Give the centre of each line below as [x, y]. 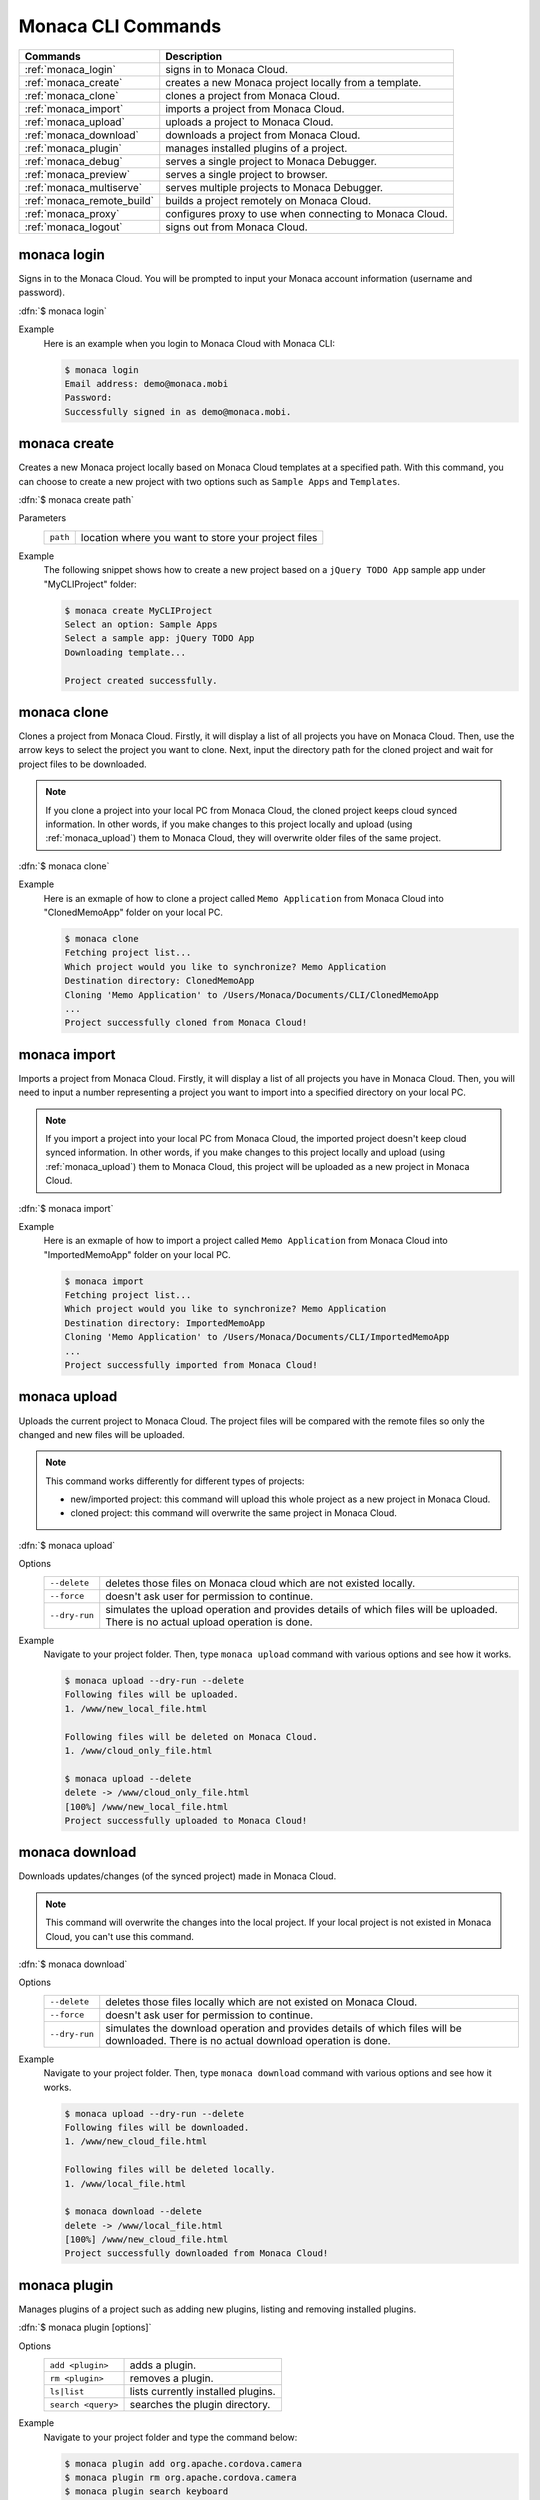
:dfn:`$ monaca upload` [66, 1545]
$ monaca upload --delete [128, 1778]
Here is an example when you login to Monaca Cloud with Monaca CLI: [189, 343]
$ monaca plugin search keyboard [146, 2491]
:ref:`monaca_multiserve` [83, 187]
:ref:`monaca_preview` [77, 174]
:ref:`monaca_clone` [71, 95]
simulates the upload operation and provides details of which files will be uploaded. [302, 1609]
